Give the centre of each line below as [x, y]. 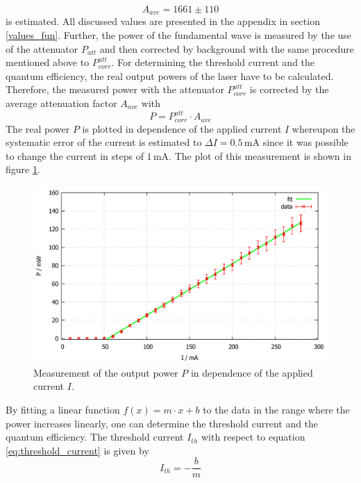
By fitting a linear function [63, 409]
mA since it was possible [296, 142]
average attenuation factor [61, 103]
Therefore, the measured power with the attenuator [115, 89]
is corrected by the [289, 89]
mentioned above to [48, 62]
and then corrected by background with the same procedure [227, 48]
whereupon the [324, 128]
